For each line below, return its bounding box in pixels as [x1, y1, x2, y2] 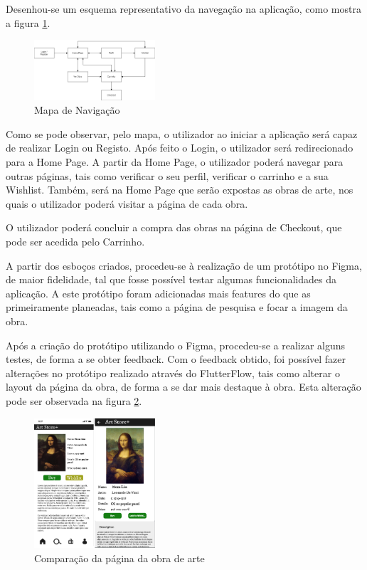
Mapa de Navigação [34, 102, 120, 117]
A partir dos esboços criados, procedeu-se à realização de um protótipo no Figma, [6, 258, 362, 273]
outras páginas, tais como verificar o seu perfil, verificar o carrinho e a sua [6, 168, 329, 183]
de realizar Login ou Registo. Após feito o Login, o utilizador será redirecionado [6, 140, 353, 155]
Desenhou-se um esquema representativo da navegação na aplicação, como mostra [6, 1, 361, 16]
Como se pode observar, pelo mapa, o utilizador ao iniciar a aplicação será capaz [6, 126, 358, 141]
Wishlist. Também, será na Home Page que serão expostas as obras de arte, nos [6, 182, 353, 197]
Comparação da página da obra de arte [34, 550, 205, 565]
